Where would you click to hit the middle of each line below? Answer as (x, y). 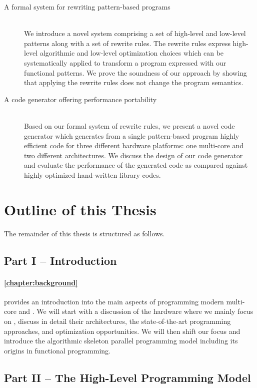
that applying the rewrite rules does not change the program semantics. (134, 82)
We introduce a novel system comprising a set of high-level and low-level (135, 33)
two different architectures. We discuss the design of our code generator (133, 155)
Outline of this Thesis (80, 209)
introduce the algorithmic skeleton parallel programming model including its (121, 341)
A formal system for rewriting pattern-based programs (87, 7)
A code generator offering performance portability (80, 99)
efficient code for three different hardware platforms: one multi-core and (134, 145)
